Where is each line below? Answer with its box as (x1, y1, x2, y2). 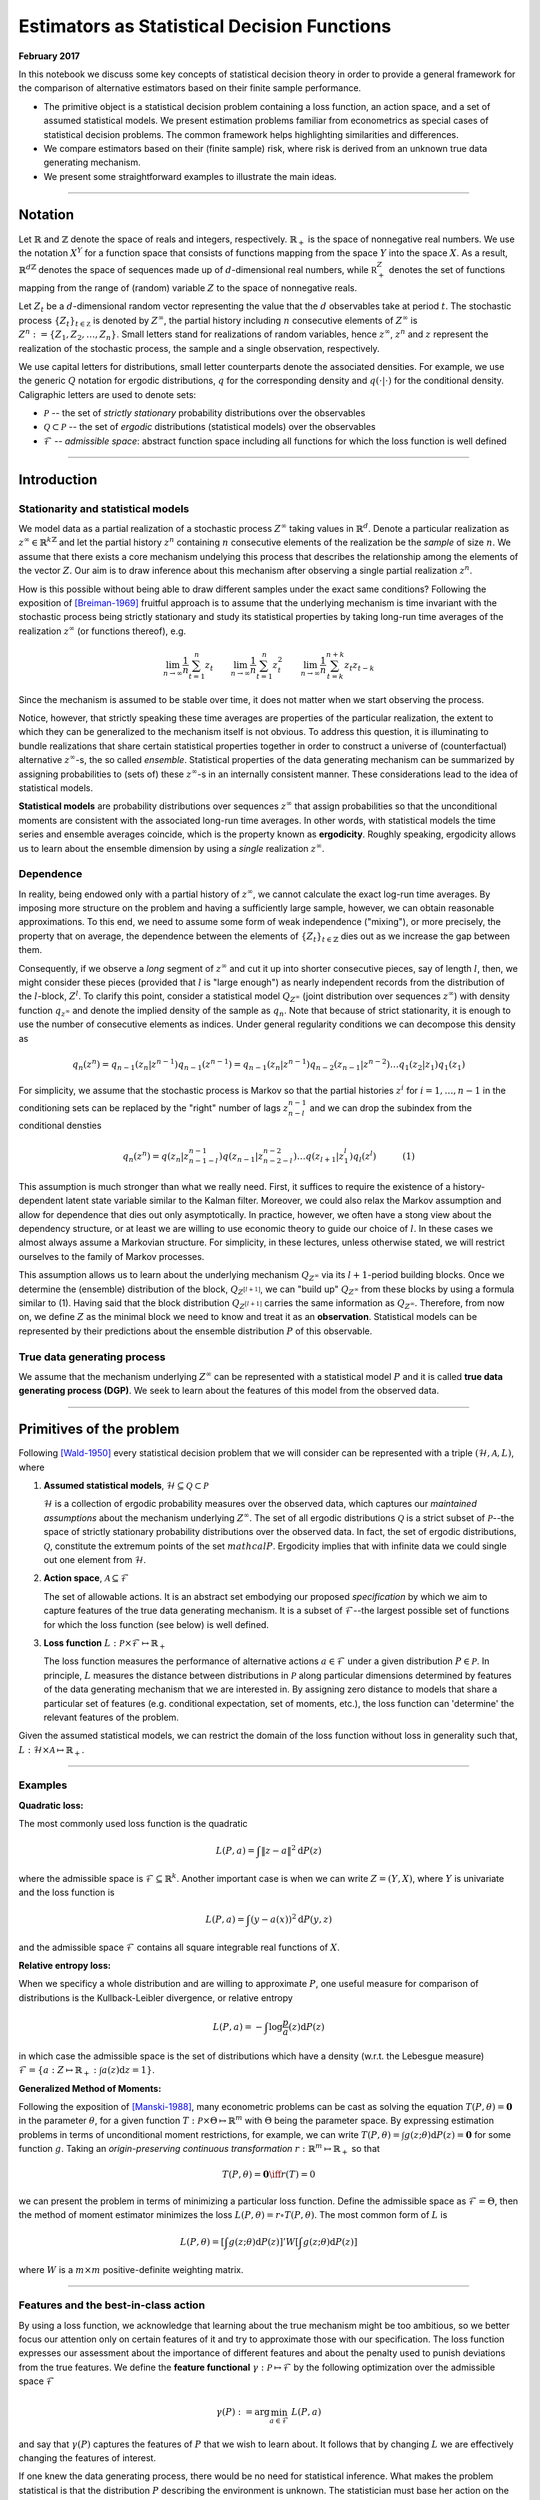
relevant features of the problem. (43, 1711, 180, 1723)
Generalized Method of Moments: (18, 2082, 162, 2094)
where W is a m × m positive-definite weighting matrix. (18, 2263, 244, 2275)
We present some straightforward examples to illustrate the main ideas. (43, 170, 337, 182)
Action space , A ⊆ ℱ (43, 1572, 130, 1584)
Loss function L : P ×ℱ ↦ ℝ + (43, 1636, 166, 1651)
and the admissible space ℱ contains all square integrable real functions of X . (18, 1941, 340, 1953)
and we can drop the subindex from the (309, 1101, 472, 1114)
